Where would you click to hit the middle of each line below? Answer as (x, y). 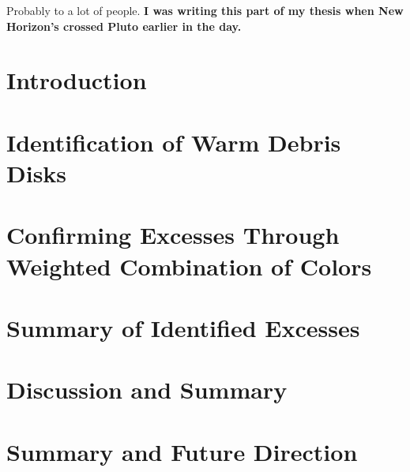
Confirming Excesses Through (173, 235)
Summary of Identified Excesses (183, 327)
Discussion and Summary (147, 390)
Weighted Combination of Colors (189, 266)
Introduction (77, 80)
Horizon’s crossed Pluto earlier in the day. (124, 26)
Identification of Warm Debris (174, 142)
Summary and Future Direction (182, 451)
